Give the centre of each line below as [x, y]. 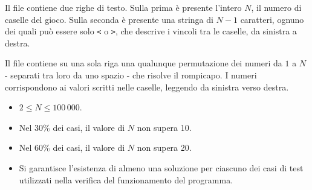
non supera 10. [164, 127]
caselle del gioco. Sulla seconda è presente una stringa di [109, 19]
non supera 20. [164, 147]
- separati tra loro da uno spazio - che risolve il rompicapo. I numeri [131, 75]
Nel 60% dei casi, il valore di [72, 147]
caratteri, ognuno [272, 19]
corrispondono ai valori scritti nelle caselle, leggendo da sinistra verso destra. [147, 87]
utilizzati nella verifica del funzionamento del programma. [126, 179]
